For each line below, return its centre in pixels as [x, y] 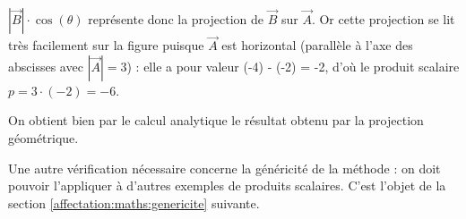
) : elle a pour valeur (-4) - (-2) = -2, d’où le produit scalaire [293, 66]
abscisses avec [46, 66]
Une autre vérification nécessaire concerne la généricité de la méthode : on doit [224, 168]
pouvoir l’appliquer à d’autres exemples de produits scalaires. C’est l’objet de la [227, 185]
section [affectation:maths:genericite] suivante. [134, 202]
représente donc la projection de [176, 19]
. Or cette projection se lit [383, 19]
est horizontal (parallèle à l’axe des [317, 45]
